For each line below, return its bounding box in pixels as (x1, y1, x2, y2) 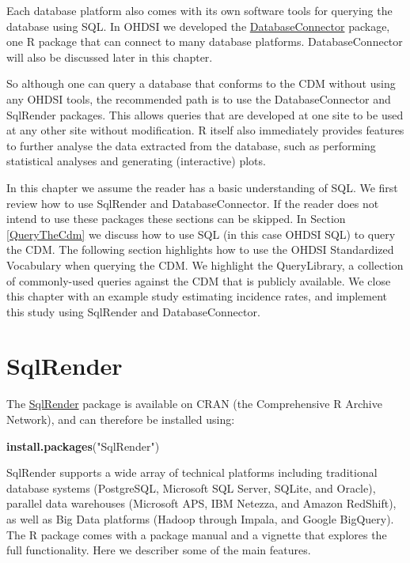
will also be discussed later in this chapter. (6, 48, 213, 65)
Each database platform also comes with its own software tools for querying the (6, 2, 393, 18)
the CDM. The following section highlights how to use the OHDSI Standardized (6, 241, 394, 258)
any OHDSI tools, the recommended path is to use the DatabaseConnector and (6, 90, 391, 107)
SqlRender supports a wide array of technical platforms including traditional (6, 464, 378, 481)
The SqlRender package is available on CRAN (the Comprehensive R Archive (6, 395, 382, 412)
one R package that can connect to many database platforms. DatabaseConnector (6, 33, 403, 50)
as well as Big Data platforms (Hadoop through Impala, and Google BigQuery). (6, 510, 394, 527)
